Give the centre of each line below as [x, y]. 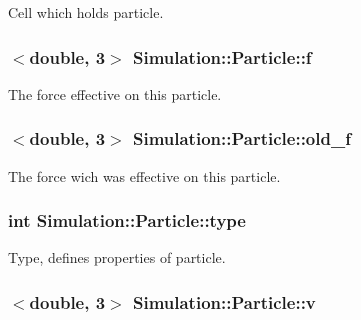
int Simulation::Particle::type [127, 220]
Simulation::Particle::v [224, 301]
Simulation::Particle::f [222, 56]
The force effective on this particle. [115, 93]
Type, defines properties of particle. [117, 257]
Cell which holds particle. [86, 12]
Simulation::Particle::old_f [241, 138]
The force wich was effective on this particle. [144, 175]
